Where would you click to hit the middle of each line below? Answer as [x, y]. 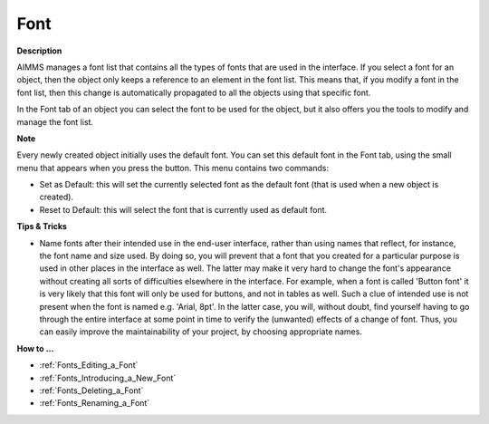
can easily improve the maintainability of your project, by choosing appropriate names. [201, 332]
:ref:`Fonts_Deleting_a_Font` [91, 390]
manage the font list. [55, 121]
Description [39, 51]
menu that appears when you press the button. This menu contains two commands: [173, 168]
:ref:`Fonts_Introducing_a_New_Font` [108, 378]
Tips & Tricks [42, 226]
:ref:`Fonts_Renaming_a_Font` [95, 403]
